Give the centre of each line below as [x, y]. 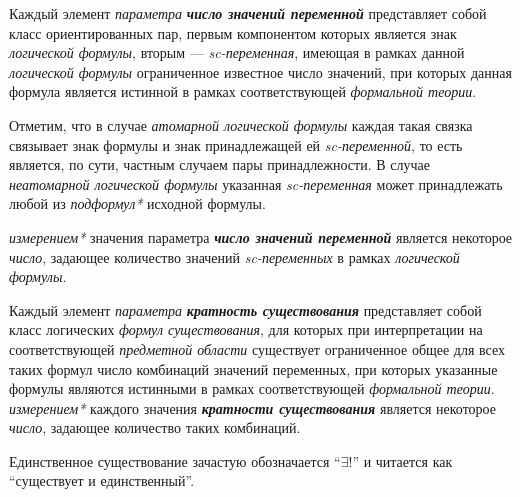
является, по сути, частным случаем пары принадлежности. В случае [219, 164]
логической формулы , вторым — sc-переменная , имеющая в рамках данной [237, 52]
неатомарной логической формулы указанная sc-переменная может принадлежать [256, 183]
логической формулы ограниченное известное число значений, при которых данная [260, 71]
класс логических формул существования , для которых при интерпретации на [246, 329]
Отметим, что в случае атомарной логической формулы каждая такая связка [241, 124]
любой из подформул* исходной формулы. [137, 203]
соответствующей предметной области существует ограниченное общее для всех [257, 348]
